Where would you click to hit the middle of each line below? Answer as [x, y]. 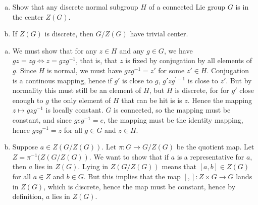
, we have [178, 50]
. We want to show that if [129, 156]
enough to [28, 100]
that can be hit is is [152, 100]
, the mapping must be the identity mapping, [173, 119]
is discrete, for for [202, 90]
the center [28, 16]
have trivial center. [159, 34]
